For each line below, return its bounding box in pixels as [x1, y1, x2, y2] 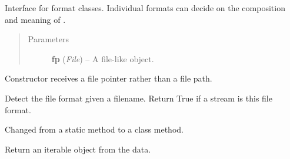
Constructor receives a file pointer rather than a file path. [5, 72, 212, 84]
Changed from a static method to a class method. [5, 123, 184, 136]
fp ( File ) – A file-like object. [51, 52, 154, 65]
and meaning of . [5, 13, 66, 25]
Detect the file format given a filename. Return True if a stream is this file [5, 92, 272, 104]
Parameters [28, 33, 69, 45]
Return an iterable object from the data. [5, 143, 151, 155]
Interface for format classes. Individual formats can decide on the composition [5, 2, 285, 13]
